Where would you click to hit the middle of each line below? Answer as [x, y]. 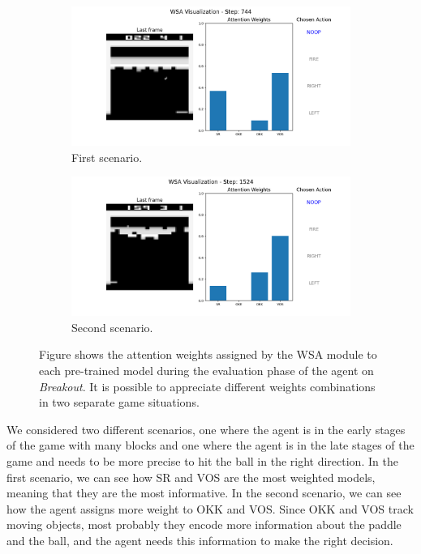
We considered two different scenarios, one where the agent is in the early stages [206, 429]
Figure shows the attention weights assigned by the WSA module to [208, 354]
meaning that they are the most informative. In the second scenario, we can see [204, 493]
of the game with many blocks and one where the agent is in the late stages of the [210, 445]
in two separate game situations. [119, 402]
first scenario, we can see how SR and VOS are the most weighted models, [191, 477]
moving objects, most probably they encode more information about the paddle [204, 524]
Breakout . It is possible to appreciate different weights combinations [207, 386]
